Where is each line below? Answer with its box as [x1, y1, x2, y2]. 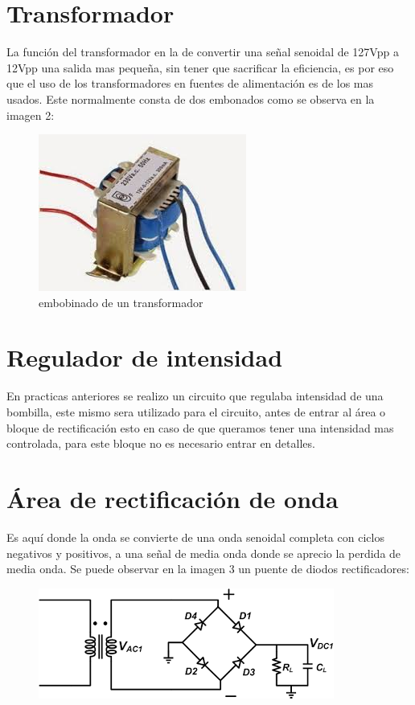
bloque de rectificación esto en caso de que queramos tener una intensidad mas [6, 419, 394, 436]
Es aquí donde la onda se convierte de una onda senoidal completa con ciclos [6, 528, 384, 545]
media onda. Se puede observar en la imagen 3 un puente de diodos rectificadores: [6, 560, 409, 577]
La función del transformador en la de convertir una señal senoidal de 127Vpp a [6, 43, 399, 60]
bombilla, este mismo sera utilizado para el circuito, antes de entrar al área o [6, 404, 386, 420]
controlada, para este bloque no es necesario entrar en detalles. [6, 435, 315, 452]
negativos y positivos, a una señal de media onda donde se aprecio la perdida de [6, 544, 401, 561]
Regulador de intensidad [6, 341, 283, 374]
